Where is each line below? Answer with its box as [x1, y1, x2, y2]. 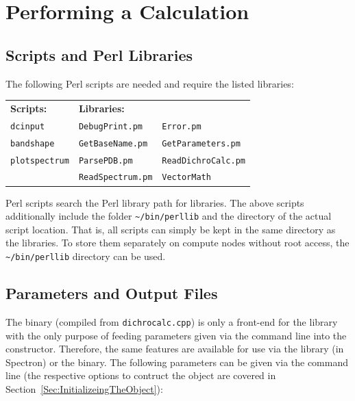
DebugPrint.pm [78, 121, 143, 131]
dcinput [10, 121, 45, 131]
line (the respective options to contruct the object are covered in [5, 368, 276, 383]
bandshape [10, 138, 55, 148]
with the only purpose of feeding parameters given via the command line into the [5, 328, 347, 342]
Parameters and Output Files [5, 283, 218, 304]
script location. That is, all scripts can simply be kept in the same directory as [5, 222, 336, 236]
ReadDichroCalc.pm [162, 155, 245, 166]
